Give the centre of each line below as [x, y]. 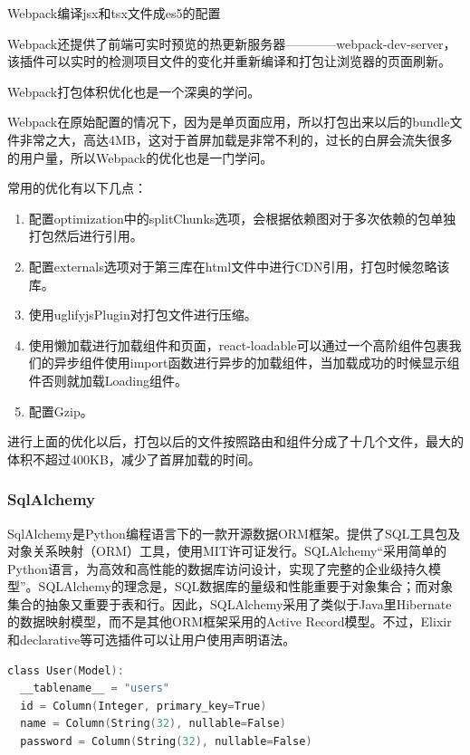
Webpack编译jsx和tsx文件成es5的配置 [114, 13]
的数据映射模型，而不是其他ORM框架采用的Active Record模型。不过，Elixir [230, 621]
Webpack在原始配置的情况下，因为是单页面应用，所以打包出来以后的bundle [229, 122]
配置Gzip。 [61, 411]
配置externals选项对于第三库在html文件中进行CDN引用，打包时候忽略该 [239, 266]
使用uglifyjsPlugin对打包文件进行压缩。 [143, 315]
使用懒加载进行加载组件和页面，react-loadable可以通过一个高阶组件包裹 [239, 344]
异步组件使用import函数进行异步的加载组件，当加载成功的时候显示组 [257, 363]
